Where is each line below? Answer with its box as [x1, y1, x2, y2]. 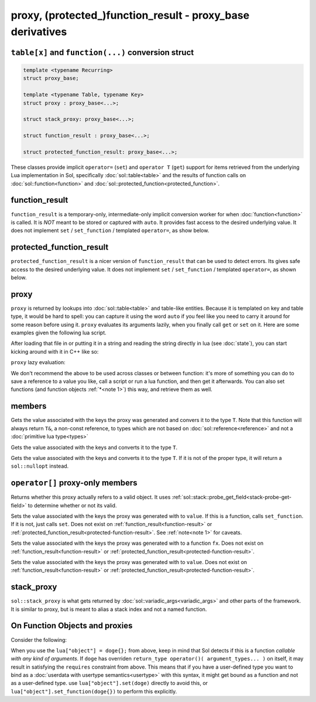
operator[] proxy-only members [11, 478, 138, 488]
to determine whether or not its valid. [28, 502, 117, 509]
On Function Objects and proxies [11, 621, 133, 631]
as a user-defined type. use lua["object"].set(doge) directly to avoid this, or [11, 680, 208, 687]
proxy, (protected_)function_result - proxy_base [11, 9, 250, 22]
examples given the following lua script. [11, 329, 107, 336]
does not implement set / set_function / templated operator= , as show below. [11, 227, 209, 234]
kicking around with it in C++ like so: [11, 348, 99, 355]
